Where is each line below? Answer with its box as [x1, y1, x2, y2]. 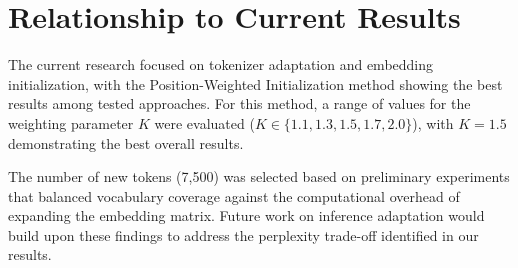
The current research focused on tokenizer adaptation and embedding [8, 54, 434, 75]
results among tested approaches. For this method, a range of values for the [8, 93, 471, 114]
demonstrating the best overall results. [8, 132, 244, 153]
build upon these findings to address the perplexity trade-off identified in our [8, 224, 479, 245]
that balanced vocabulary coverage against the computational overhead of [8, 185, 460, 206]
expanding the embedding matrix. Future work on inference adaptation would [8, 205, 485, 226]
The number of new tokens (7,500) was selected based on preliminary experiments [8, 166, 510, 187]
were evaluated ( [154, 112, 255, 133]
